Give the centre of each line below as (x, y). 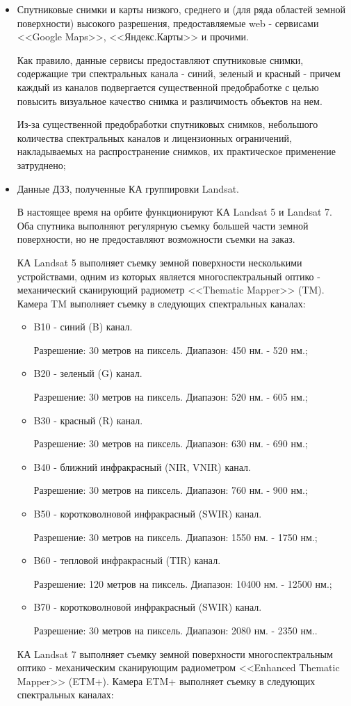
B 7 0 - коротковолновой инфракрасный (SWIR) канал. (148, 607)
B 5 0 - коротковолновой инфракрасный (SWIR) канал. (148, 514)
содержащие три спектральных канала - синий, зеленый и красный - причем (179, 73)
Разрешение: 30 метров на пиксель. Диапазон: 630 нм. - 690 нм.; (171, 443)
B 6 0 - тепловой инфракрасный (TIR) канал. (127, 560)
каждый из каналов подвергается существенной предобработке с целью (168, 87)
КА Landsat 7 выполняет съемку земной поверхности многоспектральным (175, 653)
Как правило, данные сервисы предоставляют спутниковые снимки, (160, 59)
